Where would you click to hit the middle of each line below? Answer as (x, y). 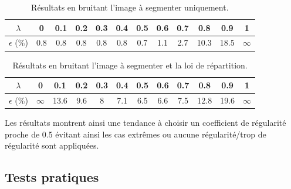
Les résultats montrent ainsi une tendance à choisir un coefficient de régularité (145, 123)
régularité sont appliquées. (52, 145)
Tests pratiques (52, 177)
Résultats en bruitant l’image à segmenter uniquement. (130, 7)
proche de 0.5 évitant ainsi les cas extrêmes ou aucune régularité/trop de (136, 134)
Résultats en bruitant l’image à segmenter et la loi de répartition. (130, 65)
